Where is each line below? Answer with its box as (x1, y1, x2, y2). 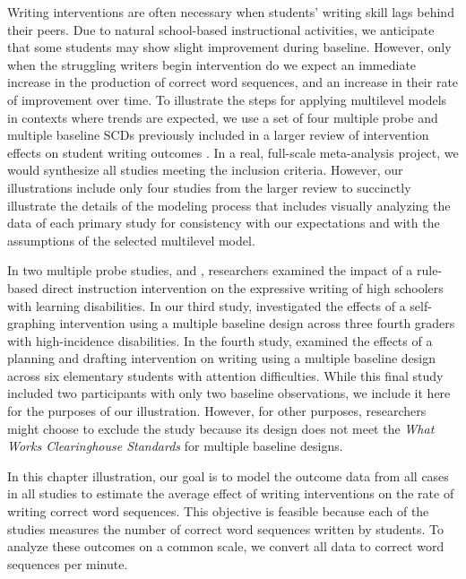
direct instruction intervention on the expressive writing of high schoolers (41, 278, 444, 297)
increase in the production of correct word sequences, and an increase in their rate (7, 73, 459, 91)
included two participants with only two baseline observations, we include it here (7, 384, 451, 402)
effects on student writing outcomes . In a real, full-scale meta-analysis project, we (7, 143, 459, 161)
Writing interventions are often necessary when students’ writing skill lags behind (7, 3, 454, 21)
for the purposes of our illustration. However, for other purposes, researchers (7, 402, 427, 420)
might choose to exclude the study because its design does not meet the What (7, 419, 435, 437)
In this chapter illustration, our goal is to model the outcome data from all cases (7, 466, 449, 485)
